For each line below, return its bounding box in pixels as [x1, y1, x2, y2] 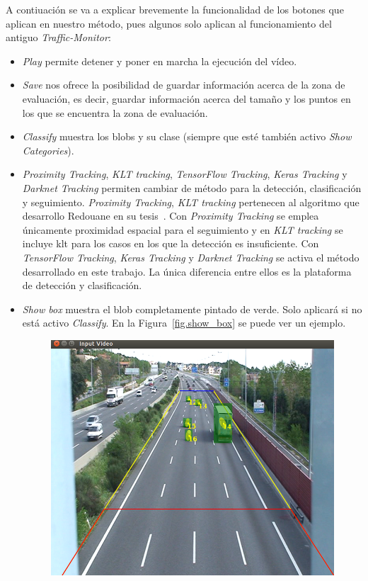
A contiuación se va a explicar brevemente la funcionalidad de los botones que [6, 2, 344, 16]
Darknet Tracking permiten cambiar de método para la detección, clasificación [22, 180, 362, 195]
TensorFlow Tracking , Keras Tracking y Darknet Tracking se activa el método [22, 249, 360, 264]
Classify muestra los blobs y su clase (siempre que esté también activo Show [22, 129, 352, 144]
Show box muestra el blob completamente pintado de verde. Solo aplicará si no [22, 301, 362, 316]
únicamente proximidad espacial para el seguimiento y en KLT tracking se [22, 222, 343, 237]
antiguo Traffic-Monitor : [6, 30, 111, 45]
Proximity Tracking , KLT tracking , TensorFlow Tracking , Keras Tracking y [22, 167, 347, 181]
